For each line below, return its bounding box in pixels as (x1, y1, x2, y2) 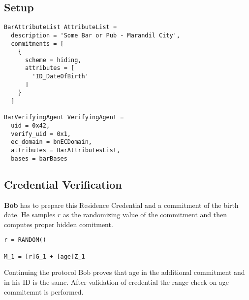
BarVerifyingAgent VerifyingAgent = (4, 114, 124, 121)
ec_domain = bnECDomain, (11, 138, 92, 146)
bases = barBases (11, 155, 67, 162)
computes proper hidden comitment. (4, 219, 113, 229)
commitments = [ (11, 40, 64, 47)
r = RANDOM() (4, 236, 46, 244)
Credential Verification (4, 176, 122, 192)
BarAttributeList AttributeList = (4, 24, 117, 31)
